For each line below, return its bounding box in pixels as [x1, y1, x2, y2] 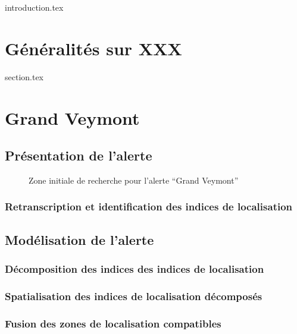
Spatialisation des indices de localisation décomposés [5, 288, 262, 303]
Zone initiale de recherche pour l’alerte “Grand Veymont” [29, 174, 239, 186]
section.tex [5, 70, 44, 83]
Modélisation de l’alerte [5, 230, 154, 248]
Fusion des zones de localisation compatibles [5, 316, 221, 330]
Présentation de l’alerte [5, 146, 152, 165]
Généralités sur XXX [5, 36, 182, 60]
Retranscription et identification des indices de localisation [5, 199, 293, 214]
